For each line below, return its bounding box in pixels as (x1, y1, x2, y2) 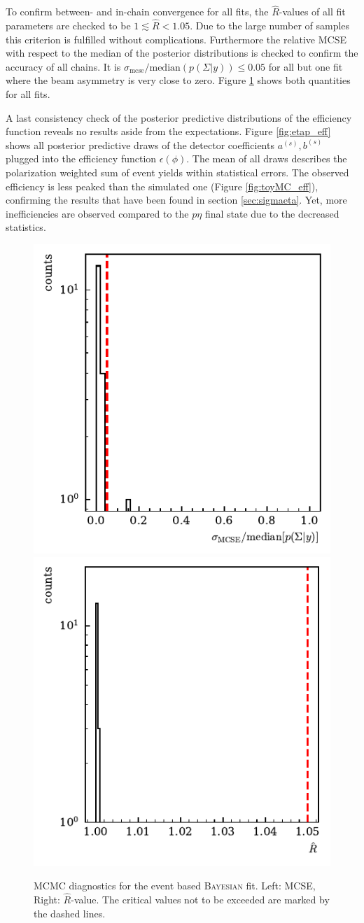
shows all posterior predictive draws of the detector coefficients (6, 137, 274, 152)
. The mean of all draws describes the (186, 151, 347, 166)
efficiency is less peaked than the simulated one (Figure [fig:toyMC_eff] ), (6, 178, 318, 193)
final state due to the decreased (204, 206, 339, 220)
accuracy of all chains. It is (6, 59, 121, 73)
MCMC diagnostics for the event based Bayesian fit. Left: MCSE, (34, 878, 316, 893)
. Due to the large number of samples (190, 18, 350, 33)
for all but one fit (268, 59, 343, 73)
